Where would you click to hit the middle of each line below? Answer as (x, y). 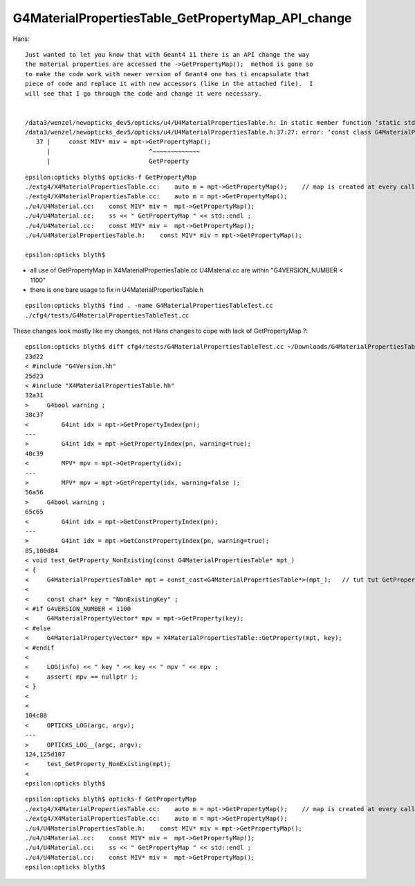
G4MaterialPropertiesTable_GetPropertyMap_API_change (182, 18)
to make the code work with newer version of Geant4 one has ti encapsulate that (167, 74)
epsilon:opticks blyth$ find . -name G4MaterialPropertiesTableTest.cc (149, 306)
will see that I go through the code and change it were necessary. (144, 93)
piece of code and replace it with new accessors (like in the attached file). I (169, 84)
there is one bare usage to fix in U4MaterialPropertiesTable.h (117, 289)
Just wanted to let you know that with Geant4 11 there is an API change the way (167, 54)
